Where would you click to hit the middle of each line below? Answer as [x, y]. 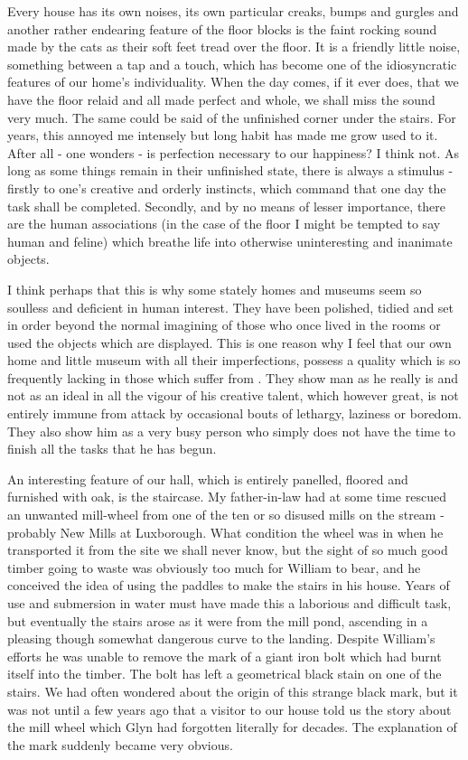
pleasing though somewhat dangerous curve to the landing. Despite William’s [221, 638]
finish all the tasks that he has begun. [112, 449]
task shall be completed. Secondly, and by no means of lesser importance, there [227, 206]
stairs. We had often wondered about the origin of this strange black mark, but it [233, 691]
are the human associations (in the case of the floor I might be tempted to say [224, 224]
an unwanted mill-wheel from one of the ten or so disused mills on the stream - [226, 515]
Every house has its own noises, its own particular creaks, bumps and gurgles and [233, 11]
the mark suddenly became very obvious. [120, 744]
